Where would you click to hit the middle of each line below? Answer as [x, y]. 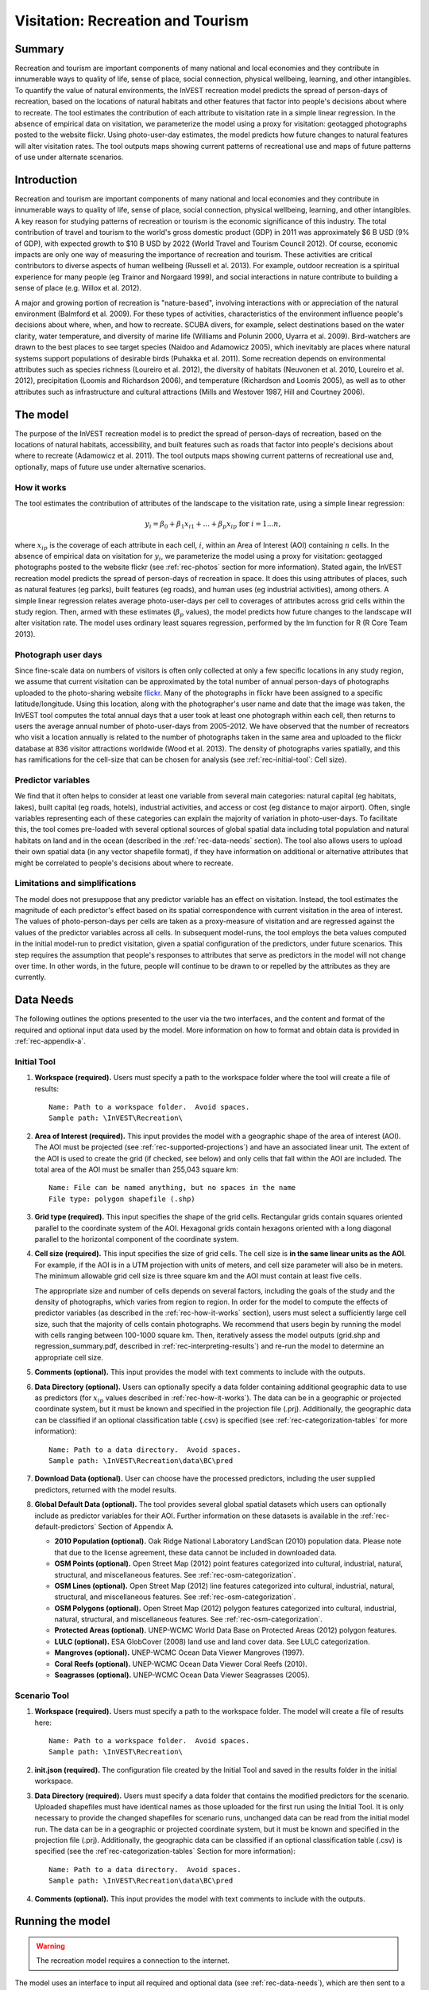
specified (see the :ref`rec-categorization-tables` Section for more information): [165, 1851]
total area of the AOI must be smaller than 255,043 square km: [136, 1169]
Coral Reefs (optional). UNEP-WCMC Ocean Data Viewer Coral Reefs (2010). [181, 1664]
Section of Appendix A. [136, 1526]
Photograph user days [58, 654]
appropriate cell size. [69, 1357]
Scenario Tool [42, 1695]
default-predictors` [66, 1526]
